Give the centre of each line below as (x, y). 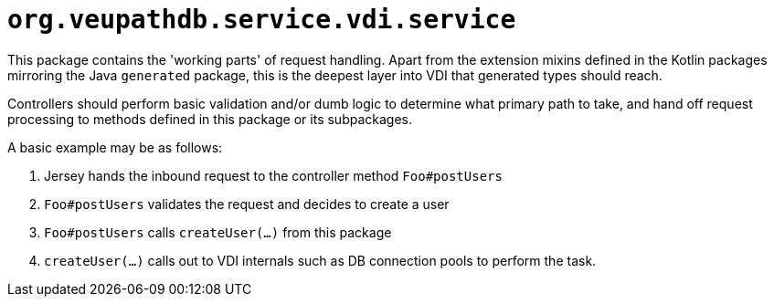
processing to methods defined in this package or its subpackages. (210, 119)
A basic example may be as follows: (115, 147)
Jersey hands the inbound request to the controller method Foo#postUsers (273, 175)
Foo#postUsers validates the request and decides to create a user (247, 204)
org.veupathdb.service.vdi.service (262, 20)
